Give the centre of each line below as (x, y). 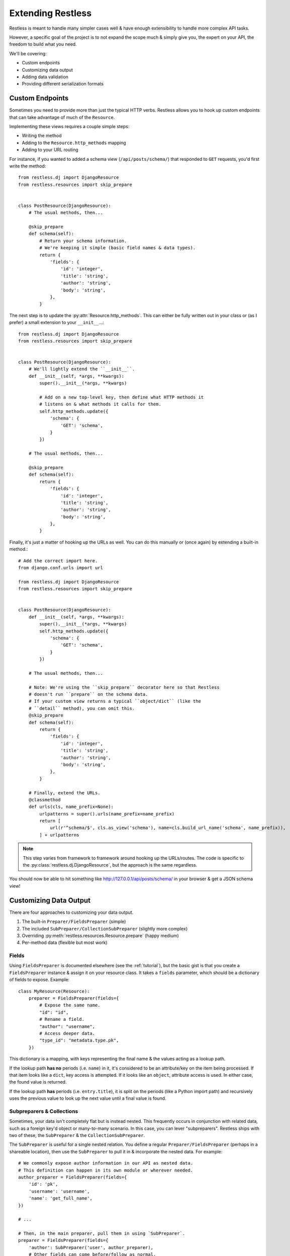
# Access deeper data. (67, 1033)
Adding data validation (45, 77)
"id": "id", (54, 1012)
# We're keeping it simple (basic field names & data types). (118, 248)
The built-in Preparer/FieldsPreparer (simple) (74, 921)
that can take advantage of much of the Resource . (62, 117)
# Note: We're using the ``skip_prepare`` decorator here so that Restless (124, 687)
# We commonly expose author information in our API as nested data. (106, 1163)
